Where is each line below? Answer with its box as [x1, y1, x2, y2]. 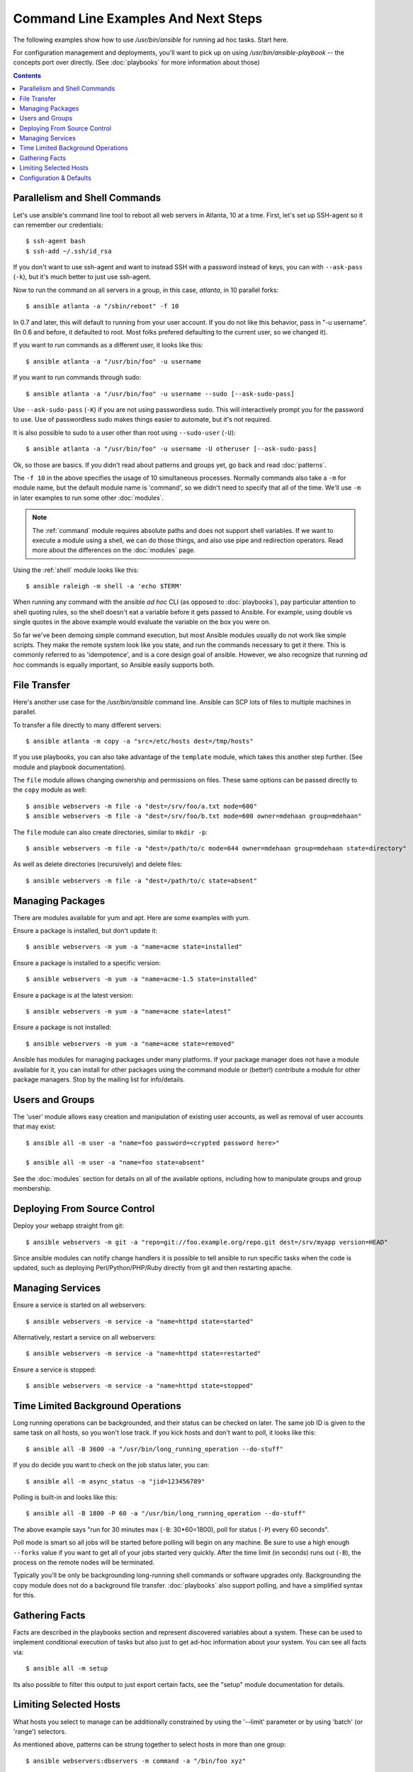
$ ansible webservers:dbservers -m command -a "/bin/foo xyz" [26, 1756, 247, 1765]
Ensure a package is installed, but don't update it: [13, 926, 158, 935]
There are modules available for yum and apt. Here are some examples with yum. [13, 913, 251, 921]
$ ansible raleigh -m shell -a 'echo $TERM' [26, 582, 183, 590]
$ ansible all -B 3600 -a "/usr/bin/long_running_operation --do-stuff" [26, 1445, 283, 1453]
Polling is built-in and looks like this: [13, 1493, 118, 1502]
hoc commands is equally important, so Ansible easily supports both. [13, 660, 215, 669]
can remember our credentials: [13, 220, 103, 229]
